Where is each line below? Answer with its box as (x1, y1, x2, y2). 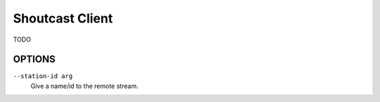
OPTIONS (13, 53, 56, 65)
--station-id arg (13, 72, 73, 80)
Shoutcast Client (13, 11, 113, 26)
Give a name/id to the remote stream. (30, 82, 139, 90)
